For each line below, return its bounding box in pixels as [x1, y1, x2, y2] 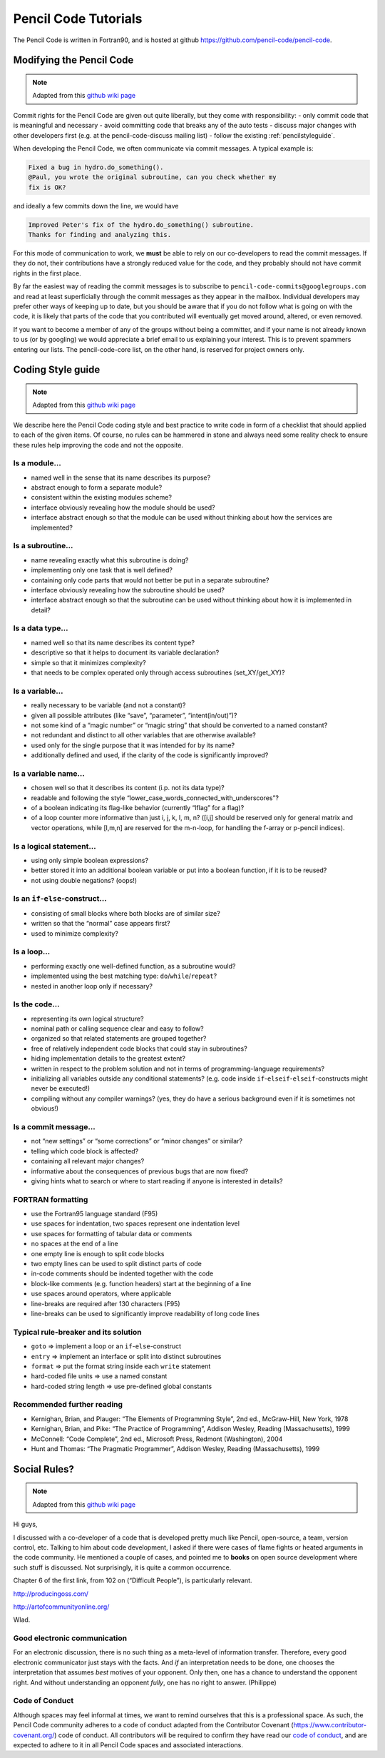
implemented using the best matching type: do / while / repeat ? [31, 971, 217, 981]
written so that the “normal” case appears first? [31, 919, 170, 928]
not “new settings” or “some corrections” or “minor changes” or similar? [31, 1137, 242, 1146]
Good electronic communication [13, 1633, 128, 1643]
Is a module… [13, 458, 62, 468]
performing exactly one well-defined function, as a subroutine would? [31, 961, 236, 970]
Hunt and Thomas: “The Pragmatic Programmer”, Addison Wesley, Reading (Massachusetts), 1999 [31, 1444, 320, 1453]
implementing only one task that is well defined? [31, 566, 173, 575]
